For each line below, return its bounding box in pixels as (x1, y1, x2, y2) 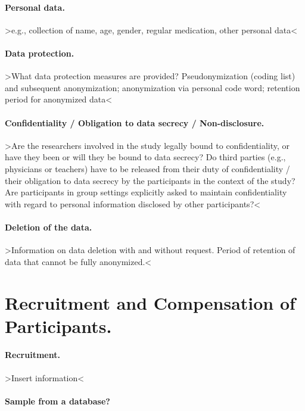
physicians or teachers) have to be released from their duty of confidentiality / (5, 162, 290, 175)
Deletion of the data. (5, 220, 92, 233)
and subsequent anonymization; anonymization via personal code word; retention (5, 81, 300, 94)
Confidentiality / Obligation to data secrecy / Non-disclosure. (5, 116, 264, 129)
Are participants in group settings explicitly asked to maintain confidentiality (5, 186, 287, 198)
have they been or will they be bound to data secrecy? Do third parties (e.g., (5, 151, 286, 163)
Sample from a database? (5, 394, 110, 407)
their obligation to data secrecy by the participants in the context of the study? (5, 174, 295, 186)
